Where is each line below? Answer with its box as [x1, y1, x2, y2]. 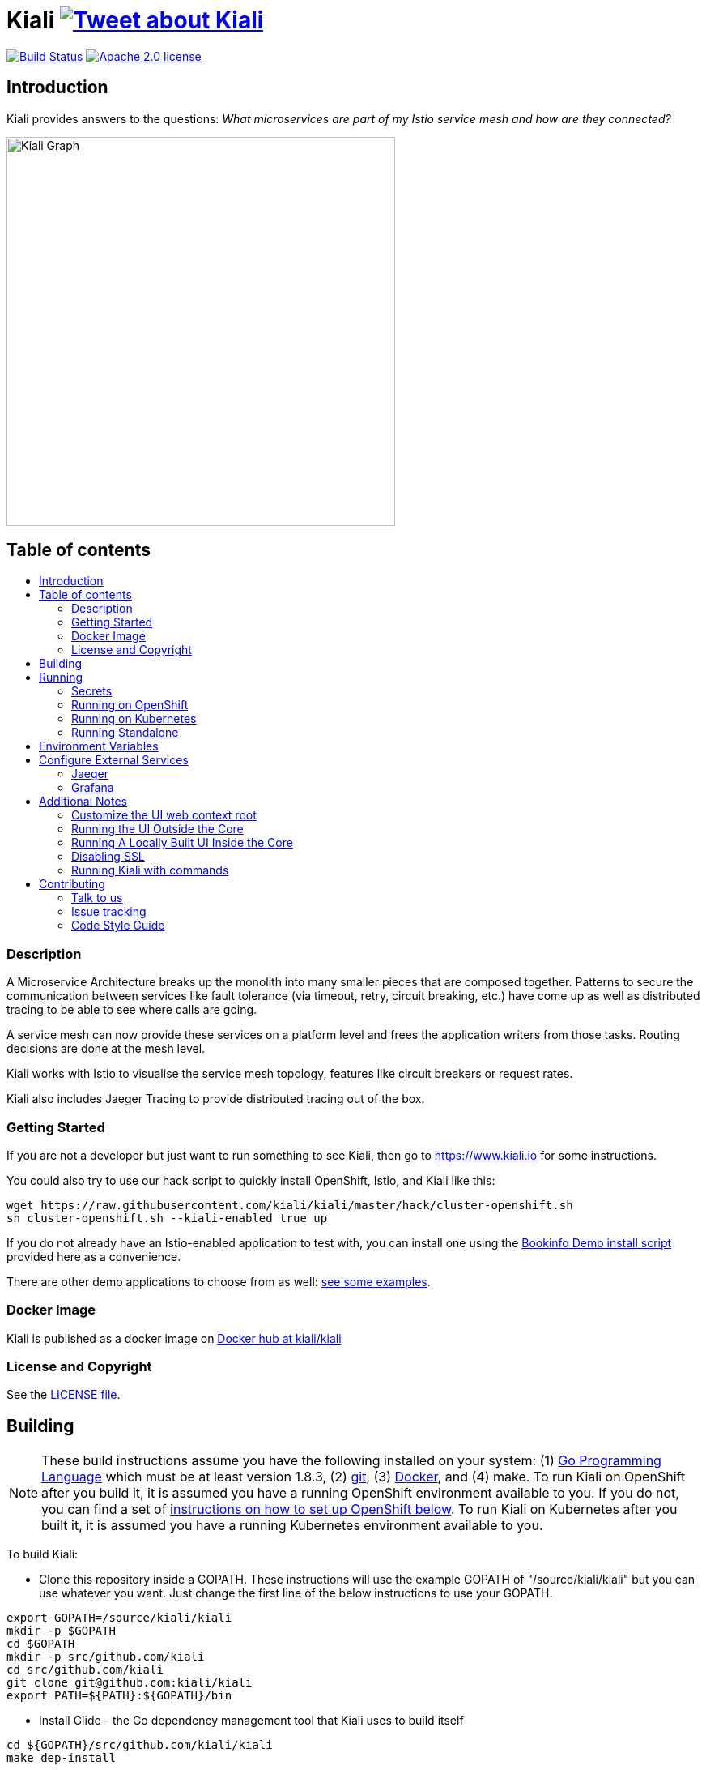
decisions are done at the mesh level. [6, 1041, 206, 1056]
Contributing [39, 877, 105, 891]
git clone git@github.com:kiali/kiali [6, 1676, 253, 1690]
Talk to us [71, 891, 123, 905]
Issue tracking [71, 904, 147, 919]
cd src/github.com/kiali [6, 1663, 164, 1677]
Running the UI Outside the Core [71, 822, 244, 836]
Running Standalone [71, 725, 179, 740]
